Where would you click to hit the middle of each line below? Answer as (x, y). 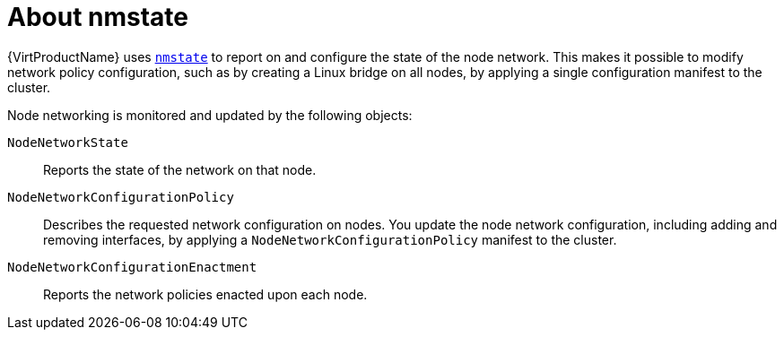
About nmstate (98, 17)
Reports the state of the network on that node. (180, 169)
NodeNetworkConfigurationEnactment (132, 267)
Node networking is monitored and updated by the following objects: (210, 115)
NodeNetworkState (68, 142)
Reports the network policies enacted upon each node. (205, 294)
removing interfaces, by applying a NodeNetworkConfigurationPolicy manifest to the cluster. (330, 239)
